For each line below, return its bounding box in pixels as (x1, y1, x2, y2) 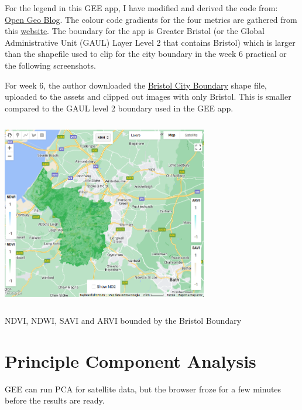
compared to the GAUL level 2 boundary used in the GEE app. (5, 101, 234, 114)
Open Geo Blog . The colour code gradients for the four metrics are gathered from (5, 13, 297, 25)
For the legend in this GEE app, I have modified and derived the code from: (5, 2, 278, 13)
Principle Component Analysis (5, 348, 256, 372)
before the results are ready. (5, 394, 105, 406)
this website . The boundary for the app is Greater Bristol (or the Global (5, 25, 265, 37)
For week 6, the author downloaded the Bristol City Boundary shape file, (5, 79, 267, 91)
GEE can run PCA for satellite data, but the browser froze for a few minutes (5, 382, 282, 395)
